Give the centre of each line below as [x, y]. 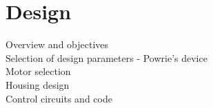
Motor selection [38, 71]
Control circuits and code [59, 98]
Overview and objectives [57, 44]
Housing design [38, 84]
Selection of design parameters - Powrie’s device [106, 57]
